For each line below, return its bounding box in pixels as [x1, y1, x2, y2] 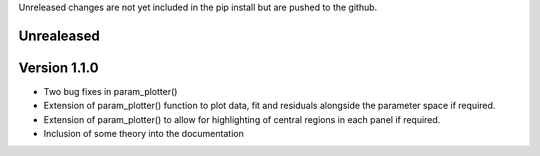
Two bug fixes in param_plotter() [43, 85, 178, 97]
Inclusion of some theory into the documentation [43, 128, 244, 140]
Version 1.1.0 [18, 59, 99, 76]
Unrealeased [18, 27, 100, 44]
